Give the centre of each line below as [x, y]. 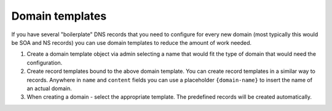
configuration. [45, 63]
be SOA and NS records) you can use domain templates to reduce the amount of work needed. [132, 42]
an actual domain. [49, 88]
